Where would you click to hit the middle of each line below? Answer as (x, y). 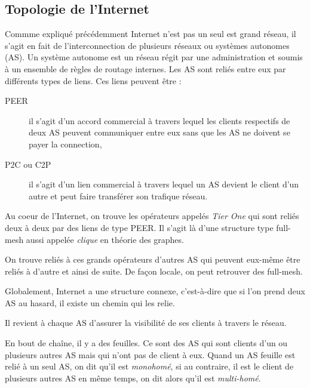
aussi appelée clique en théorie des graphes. (105, 239)
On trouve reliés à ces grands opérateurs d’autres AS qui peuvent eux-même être (153, 259)
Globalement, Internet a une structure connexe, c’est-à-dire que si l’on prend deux (155, 291)
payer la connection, (65, 144)
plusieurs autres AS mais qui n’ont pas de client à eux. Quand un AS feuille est (150, 354)
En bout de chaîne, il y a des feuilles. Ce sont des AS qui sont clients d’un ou (146, 343)
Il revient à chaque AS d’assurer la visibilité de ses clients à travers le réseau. (146, 323)
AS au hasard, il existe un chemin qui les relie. (90, 302)
